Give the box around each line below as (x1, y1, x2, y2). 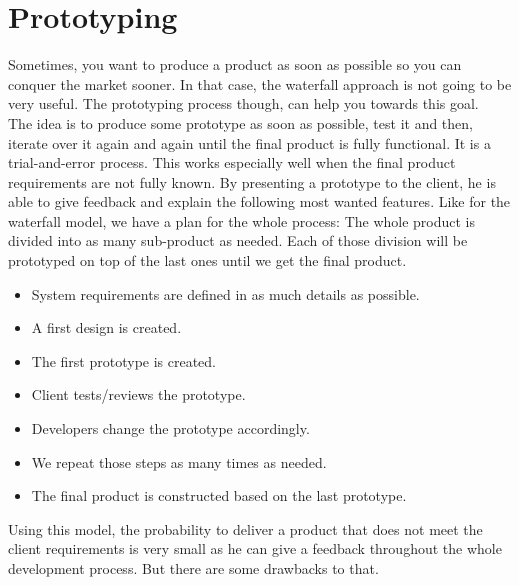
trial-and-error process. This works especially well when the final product (8, 152, 456, 173)
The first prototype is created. (31, 350, 217, 371)
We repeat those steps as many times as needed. (31, 451, 327, 472)
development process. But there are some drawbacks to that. (8, 558, 379, 578)
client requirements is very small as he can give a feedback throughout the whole (8, 538, 502, 559)
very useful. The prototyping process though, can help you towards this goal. (8, 93, 479, 114)
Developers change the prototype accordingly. (31, 418, 310, 439)
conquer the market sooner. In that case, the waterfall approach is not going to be (8, 73, 512, 94)
